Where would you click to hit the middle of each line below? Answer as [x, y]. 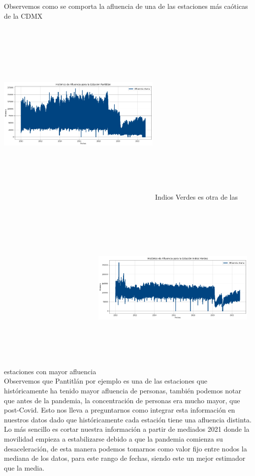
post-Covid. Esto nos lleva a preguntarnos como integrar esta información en [120, 410]
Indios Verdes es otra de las [197, 197]
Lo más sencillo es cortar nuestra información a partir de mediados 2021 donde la [127, 429]
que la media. [24, 467]
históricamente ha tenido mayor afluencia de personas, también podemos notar [123, 390]
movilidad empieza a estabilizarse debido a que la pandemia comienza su [113, 438]
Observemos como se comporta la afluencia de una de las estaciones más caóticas [126, 6]
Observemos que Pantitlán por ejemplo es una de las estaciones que [106, 381]
